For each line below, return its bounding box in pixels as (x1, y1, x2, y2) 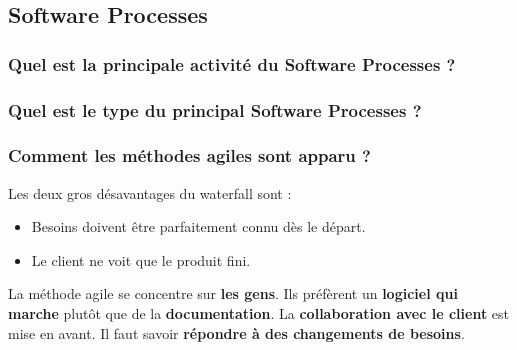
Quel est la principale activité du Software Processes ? (8, 51, 456, 76)
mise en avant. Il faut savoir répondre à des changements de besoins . (8, 322, 465, 343)
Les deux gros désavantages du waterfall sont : (8, 182, 292, 203)
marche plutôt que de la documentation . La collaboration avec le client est (8, 303, 510, 324)
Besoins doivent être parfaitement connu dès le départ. (31, 216, 366, 237)
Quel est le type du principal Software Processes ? (8, 97, 422, 122)
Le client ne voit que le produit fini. (31, 249, 251, 270)
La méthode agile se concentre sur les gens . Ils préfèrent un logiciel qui (8, 283, 458, 304)
